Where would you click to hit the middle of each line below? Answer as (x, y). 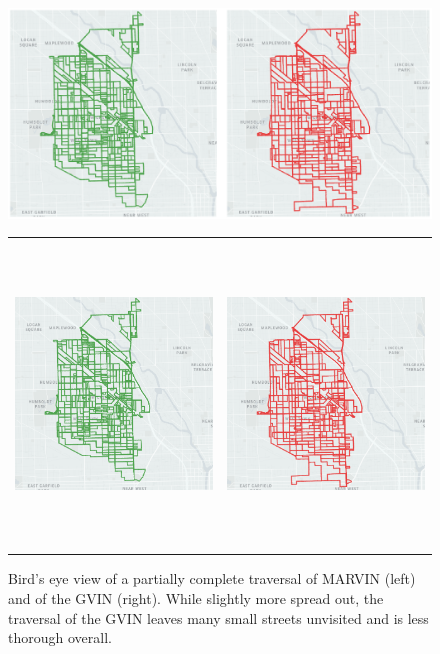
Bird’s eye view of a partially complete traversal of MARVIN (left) (212, 578)
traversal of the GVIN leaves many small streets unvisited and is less (218, 617)
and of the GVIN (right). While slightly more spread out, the (196, 597)
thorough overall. (60, 637)
